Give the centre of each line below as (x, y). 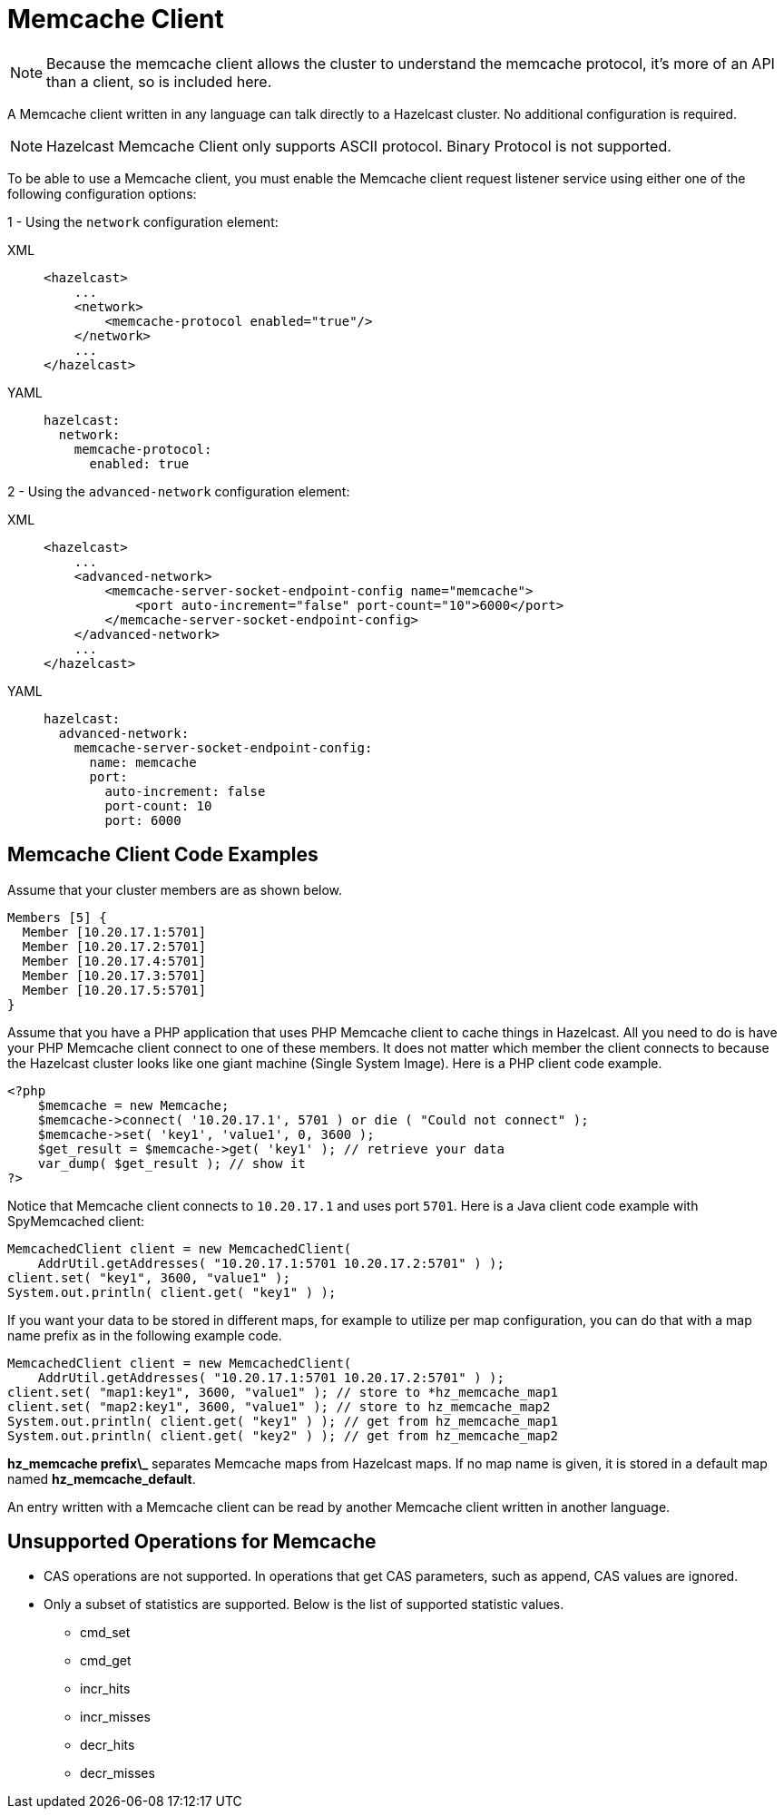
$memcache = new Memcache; (133, 1105)
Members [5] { (57, 917)
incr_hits (105, 1689)
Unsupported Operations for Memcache (192, 1542)
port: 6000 (143, 820)
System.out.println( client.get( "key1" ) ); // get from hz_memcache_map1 (283, 1421)
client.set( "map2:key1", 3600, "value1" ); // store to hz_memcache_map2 (279, 1406)
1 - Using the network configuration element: (143, 221)
